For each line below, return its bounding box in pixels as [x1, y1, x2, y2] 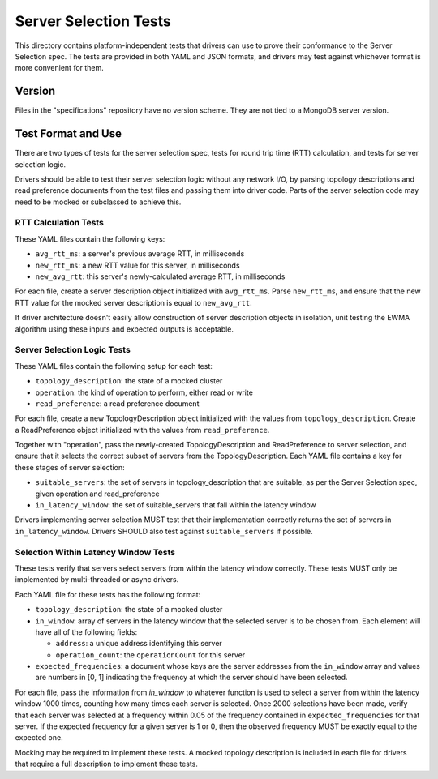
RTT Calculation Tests [15, 217, 105, 229]
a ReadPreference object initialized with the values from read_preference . [15, 425, 270, 434]
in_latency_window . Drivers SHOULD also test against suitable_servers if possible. [15, 526, 313, 536]
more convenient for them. [15, 63, 105, 73]
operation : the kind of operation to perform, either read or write [35, 387, 253, 397]
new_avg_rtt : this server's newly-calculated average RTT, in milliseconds [35, 272, 286, 281]
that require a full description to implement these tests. [15, 759, 199, 769]
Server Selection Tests [15, 12, 172, 30]
